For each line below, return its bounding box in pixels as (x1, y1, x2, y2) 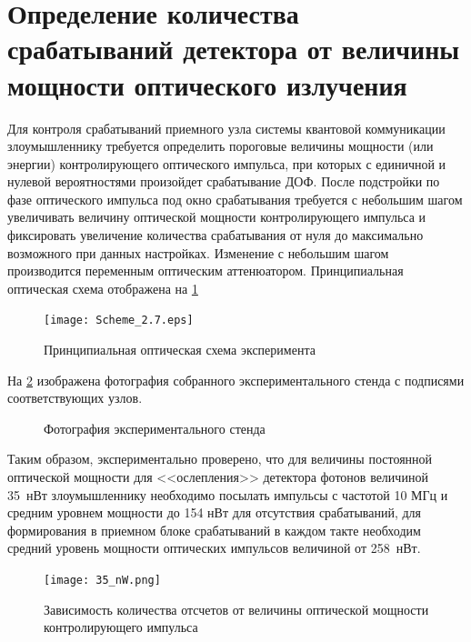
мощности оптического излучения (7, 65, 407, 103)
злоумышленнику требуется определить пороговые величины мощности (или (7, 136, 434, 155)
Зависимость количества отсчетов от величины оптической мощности (44, 599, 429, 618)
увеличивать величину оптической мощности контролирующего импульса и (7, 207, 426, 226)
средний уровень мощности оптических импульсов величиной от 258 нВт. (7, 538, 421, 557)
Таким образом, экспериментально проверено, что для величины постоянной (7, 449, 433, 468)
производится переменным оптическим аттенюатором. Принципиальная (7, 261, 404, 280)
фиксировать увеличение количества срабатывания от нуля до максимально (7, 226, 424, 245)
